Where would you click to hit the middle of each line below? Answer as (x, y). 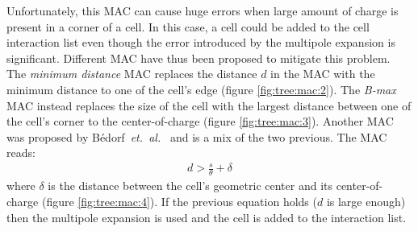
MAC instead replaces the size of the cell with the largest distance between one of (209, 105)
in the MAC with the (323, 74)
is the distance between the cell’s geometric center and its (190, 186)
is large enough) (366, 201)
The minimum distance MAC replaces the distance (132, 74)
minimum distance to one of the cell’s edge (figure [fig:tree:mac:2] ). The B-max (201, 89)
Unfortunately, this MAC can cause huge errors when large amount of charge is (203, 10)
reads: (21, 153)
